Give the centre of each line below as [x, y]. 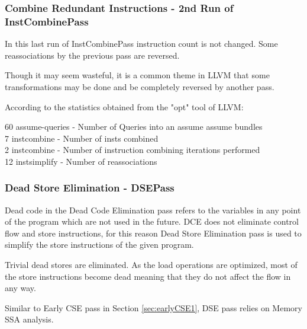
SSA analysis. [29, 319]
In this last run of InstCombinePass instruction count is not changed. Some [141, 44]
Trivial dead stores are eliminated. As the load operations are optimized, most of [151, 265]
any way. [20, 288]
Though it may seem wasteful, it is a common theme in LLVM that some [137, 75]
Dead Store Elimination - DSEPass [90, 188]
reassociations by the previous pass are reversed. [92, 55]
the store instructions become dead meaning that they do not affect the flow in [148, 276]
